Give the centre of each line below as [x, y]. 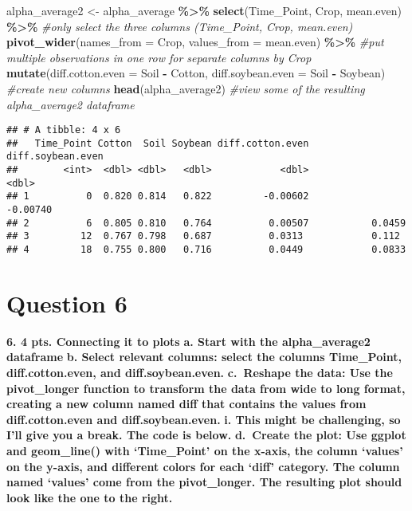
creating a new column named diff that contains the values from [186, 404]
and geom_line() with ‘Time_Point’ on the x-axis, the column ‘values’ [205, 450]
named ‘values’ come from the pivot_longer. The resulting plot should [204, 482]
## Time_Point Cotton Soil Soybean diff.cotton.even [158, 143]
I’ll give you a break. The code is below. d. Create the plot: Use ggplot [206, 435]
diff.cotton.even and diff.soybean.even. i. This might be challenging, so [204, 419]
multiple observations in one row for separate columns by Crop [159, 57]
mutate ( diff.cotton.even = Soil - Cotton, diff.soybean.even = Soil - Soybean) [196, 73]
